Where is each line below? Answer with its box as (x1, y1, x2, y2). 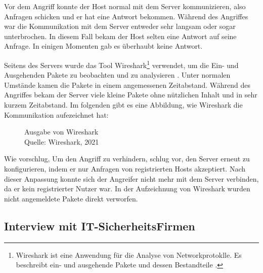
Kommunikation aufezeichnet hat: (4, 109, 109, 120)
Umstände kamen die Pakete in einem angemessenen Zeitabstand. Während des (4, 79, 251, 90)
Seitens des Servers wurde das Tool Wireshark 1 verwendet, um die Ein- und (4, 58, 239, 70)
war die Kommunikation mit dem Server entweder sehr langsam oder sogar (4, 21, 236, 31)
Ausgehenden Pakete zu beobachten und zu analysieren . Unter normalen (4, 70, 231, 80)
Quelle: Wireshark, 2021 (24, 136, 99, 147)
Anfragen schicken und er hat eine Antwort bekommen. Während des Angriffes (4, 11, 248, 21)
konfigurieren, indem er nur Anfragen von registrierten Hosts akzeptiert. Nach (4, 163, 245, 174)
